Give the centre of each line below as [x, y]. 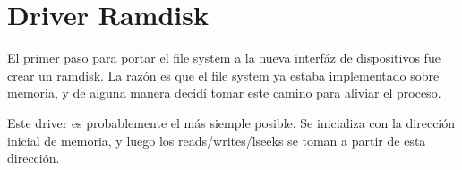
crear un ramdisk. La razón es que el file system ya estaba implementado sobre [223, 75]
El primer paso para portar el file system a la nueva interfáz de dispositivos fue [224, 58]
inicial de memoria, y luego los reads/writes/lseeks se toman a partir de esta [217, 140]
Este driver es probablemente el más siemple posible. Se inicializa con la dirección [231, 122]
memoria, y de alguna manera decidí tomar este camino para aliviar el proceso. [224, 93]
